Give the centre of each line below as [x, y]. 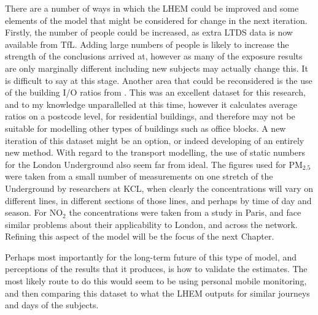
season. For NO [34, 212]
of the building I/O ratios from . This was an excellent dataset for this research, [155, 92]
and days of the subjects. [52, 305]
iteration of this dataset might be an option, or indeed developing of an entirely [155, 140]
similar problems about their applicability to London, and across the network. [151, 224]
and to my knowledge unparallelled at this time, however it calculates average [151, 104]
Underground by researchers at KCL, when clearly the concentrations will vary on [159, 188]
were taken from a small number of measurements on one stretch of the [139, 176]
